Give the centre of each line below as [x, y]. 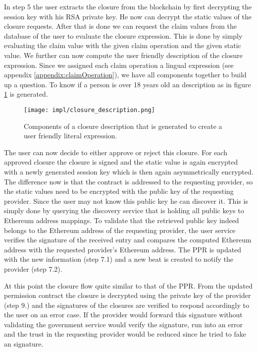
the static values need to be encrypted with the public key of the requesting [119, 191]
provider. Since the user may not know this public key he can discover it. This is [126, 201]
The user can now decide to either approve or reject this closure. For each [116, 152]
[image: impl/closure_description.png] [89, 110]
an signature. [24, 344]
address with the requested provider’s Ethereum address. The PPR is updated [123, 249]
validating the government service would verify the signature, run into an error [123, 324]
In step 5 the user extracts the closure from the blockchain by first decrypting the [128, 6]
